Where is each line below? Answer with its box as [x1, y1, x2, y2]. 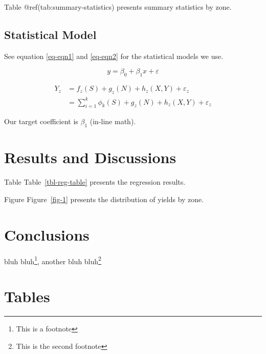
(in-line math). [90, 116, 136, 127]
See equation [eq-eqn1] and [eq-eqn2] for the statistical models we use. [4, 50, 224, 61]
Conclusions [4, 224, 90, 245]
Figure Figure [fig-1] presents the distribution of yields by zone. [4, 193, 204, 204]
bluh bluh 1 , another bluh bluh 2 [4, 254, 101, 266]
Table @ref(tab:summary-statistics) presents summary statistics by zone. [4, 2, 232, 12]
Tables [4, 286, 50, 307]
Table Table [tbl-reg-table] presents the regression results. [4, 176, 186, 187]
